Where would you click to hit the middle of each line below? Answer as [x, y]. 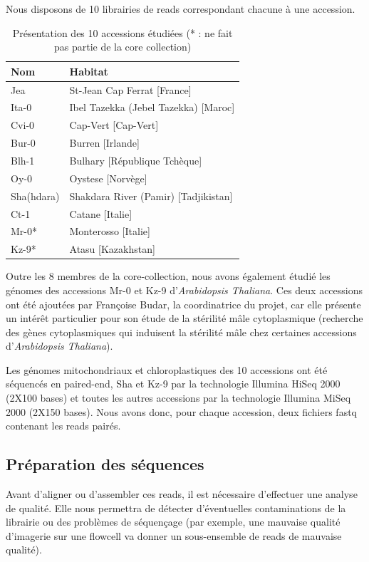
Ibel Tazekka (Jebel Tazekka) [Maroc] [152, 107]
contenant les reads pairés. [63, 426]
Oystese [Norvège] [108, 178]
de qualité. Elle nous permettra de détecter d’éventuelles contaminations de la [176, 508]
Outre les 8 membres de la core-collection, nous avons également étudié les [168, 276]
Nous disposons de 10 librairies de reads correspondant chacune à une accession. [181, 9]
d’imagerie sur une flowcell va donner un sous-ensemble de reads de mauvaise [174, 535]
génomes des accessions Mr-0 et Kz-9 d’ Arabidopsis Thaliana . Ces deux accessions [184, 290]
